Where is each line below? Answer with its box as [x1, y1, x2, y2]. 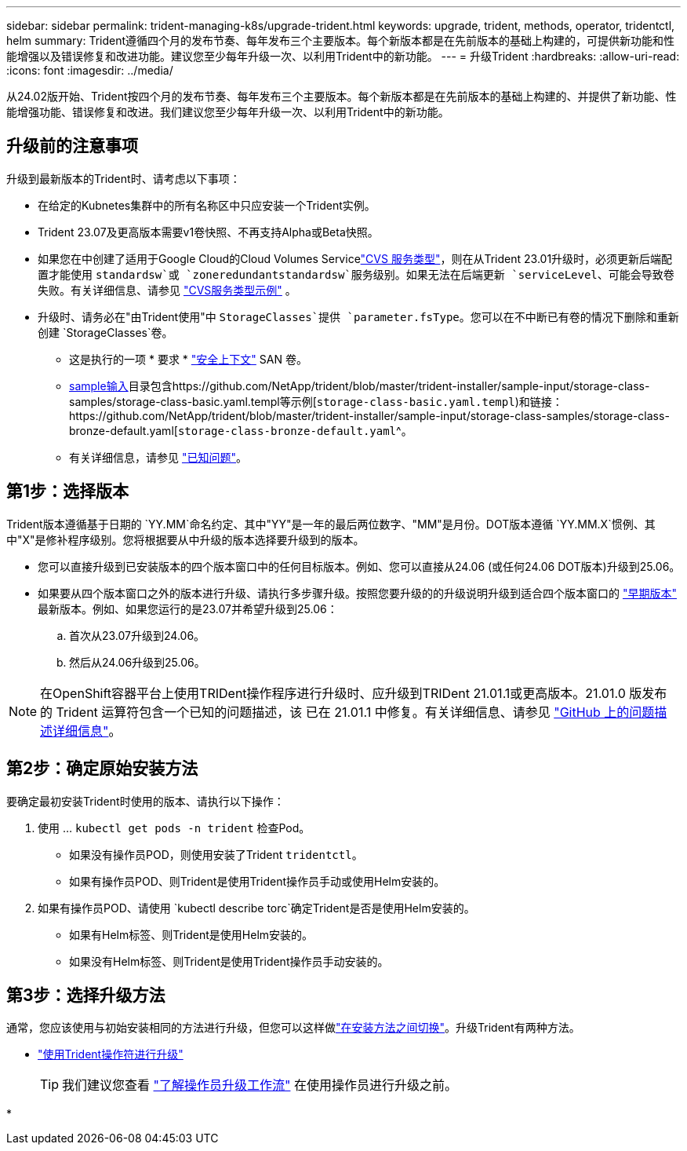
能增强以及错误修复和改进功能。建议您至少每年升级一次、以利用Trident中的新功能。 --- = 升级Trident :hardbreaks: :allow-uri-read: [6, 49, 680, 63]
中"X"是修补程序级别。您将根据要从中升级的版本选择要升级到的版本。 [6, 532, 365, 546]
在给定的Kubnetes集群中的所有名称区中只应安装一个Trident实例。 [38, 198, 376, 212]
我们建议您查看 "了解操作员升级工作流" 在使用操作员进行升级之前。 [62, 1077, 457, 1094]
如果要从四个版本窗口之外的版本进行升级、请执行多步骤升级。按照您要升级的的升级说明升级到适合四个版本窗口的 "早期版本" [38, 586, 677, 600]
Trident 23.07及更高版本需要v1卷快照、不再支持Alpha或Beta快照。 [38, 225, 379, 239]
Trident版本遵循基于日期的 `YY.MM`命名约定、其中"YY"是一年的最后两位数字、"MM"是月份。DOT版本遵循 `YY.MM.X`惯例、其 [6, 517, 656, 531]
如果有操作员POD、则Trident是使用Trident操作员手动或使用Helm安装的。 [69, 874, 445, 888]
